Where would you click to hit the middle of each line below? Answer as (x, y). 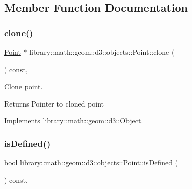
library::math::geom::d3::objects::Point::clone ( (102, 52)
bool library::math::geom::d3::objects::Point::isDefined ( (91, 163)
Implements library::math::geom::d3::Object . (74, 121)
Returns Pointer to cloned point (54, 103)
